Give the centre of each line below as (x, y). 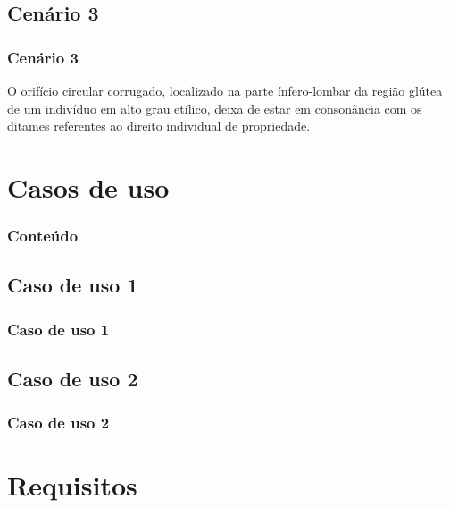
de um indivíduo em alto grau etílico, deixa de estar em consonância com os (215, 108)
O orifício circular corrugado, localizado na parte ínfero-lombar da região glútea (225, 90)
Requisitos (72, 485)
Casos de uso (88, 186)
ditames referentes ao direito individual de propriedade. (159, 126)
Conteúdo (43, 236)
